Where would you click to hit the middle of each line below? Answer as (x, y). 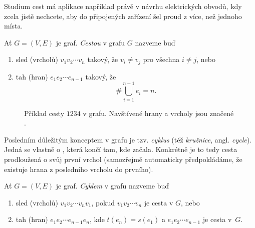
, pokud (103, 202)
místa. (14, 26)
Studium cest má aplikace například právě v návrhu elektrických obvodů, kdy (123, 6)
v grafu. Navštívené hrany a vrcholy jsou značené (158, 113)
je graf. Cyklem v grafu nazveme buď (112, 186)
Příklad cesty (44, 113)
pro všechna (161, 59)
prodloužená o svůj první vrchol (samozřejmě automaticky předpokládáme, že (123, 159)
